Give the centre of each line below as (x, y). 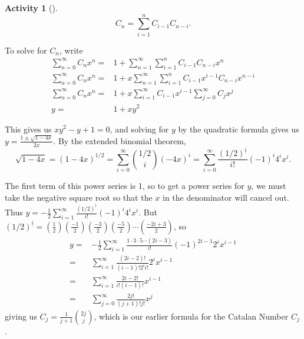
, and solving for (139, 129)
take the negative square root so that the (79, 197)
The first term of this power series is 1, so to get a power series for (125, 185)
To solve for (26, 50)
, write (71, 50)
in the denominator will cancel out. (226, 197)
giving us (21, 316)
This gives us (28, 129)
